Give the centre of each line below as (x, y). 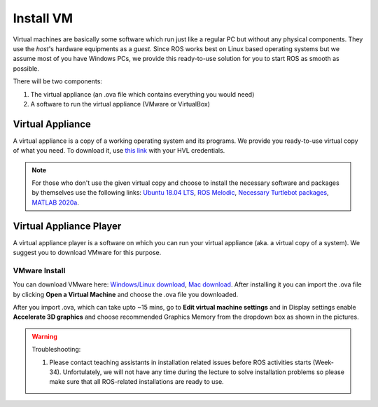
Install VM (43, 18)
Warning (44, 336)
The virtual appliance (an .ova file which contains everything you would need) (142, 94)
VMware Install (39, 270)
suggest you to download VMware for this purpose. (87, 253)
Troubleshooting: (56, 350)
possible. (26, 68)
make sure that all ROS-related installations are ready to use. (136, 382)
